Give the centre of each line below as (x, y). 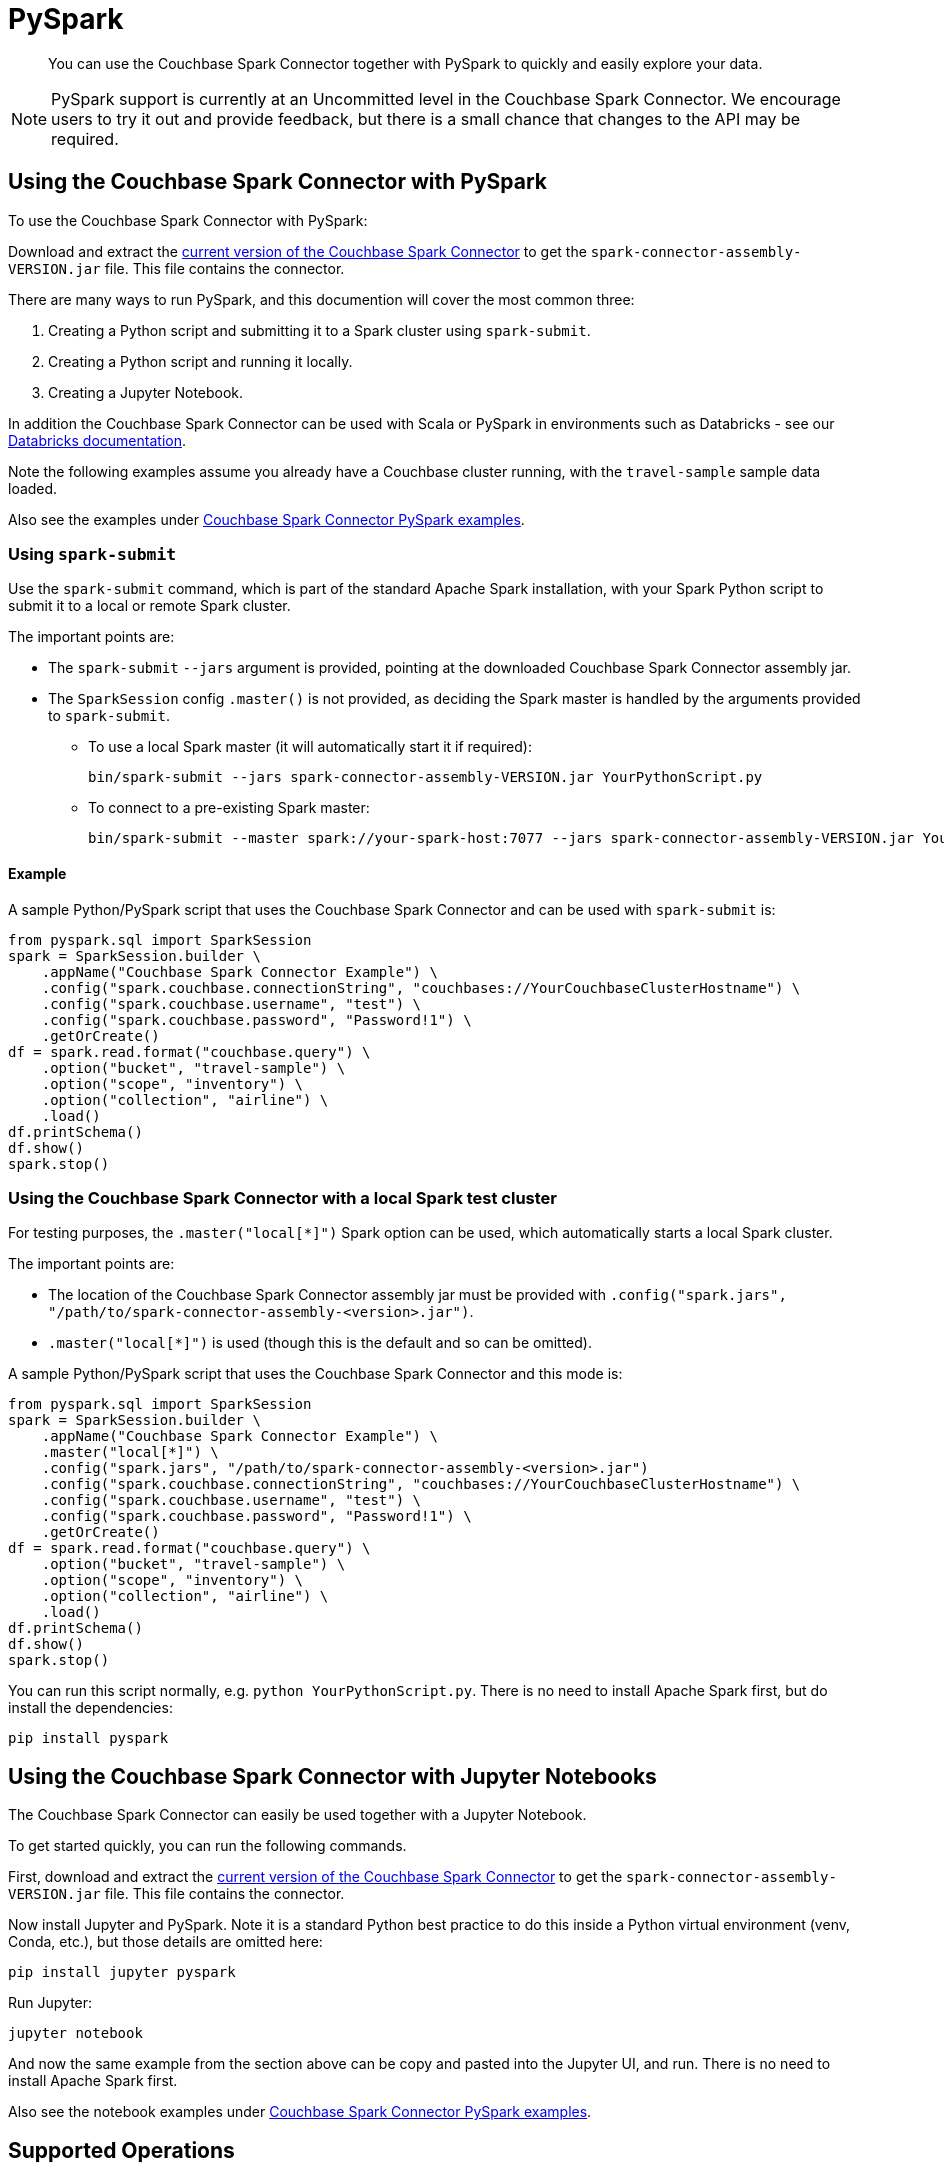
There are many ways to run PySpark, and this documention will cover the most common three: (321, 299)
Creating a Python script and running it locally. (200, 361)
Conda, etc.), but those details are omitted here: (165, 1942)
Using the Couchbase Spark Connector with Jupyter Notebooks (332, 1776)
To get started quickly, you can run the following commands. (207, 1846)
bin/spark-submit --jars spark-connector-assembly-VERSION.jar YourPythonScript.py (425, 777)
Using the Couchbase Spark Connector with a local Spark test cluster (282, 1197)
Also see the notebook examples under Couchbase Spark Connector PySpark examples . (300, 2112)
